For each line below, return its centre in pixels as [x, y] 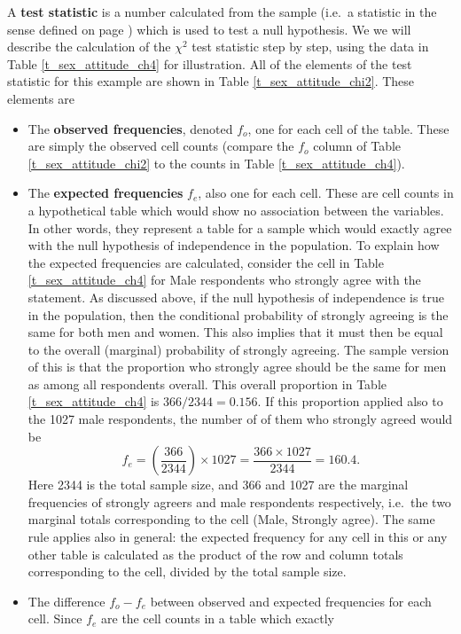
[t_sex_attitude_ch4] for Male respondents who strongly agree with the [224, 280]
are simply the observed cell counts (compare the [161, 146]
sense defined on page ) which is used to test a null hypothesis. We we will [209, 29]
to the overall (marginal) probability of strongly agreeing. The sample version [238, 349]
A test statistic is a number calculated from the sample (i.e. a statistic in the [222, 12]
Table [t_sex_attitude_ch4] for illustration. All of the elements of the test [210, 63]
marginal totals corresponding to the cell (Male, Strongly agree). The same [231, 519]
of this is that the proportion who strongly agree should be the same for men [237, 367]
